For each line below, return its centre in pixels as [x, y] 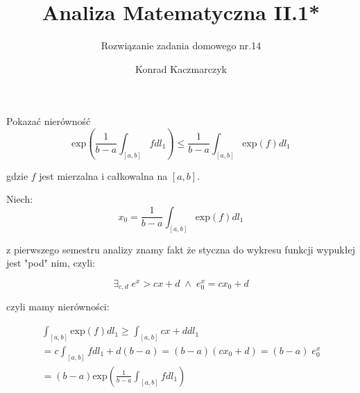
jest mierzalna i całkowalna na [103, 175]
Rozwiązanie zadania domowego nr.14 [181, 45]
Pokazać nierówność [49, 121]
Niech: [20, 199]
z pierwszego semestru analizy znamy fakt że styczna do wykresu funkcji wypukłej [181, 249]
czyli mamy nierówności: [58, 307]
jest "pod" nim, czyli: [51, 263]
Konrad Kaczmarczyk [181, 68]
